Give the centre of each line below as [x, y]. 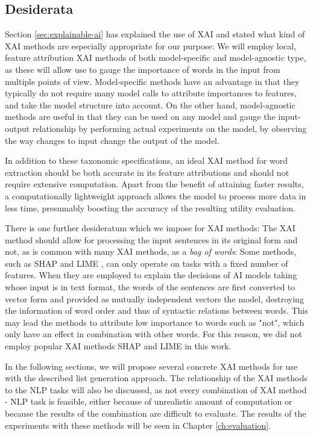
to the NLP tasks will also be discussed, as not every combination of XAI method [156, 389]
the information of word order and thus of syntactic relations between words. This [156, 310]
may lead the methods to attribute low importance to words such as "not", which [155, 322]
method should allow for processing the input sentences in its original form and [151, 239]
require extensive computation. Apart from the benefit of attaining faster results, [154, 184]
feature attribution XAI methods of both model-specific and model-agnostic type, [156, 58]
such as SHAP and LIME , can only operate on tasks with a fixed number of [147, 263]
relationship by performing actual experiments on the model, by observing [169, 128]
